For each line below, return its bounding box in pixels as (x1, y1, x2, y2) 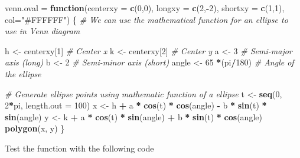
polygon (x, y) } (5, 122, 65, 134)
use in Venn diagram (5, 25, 80, 37)
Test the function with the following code (5, 141, 154, 154)
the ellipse (5, 67, 41, 80)
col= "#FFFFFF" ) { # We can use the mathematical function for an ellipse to (5, 13, 288, 25)
